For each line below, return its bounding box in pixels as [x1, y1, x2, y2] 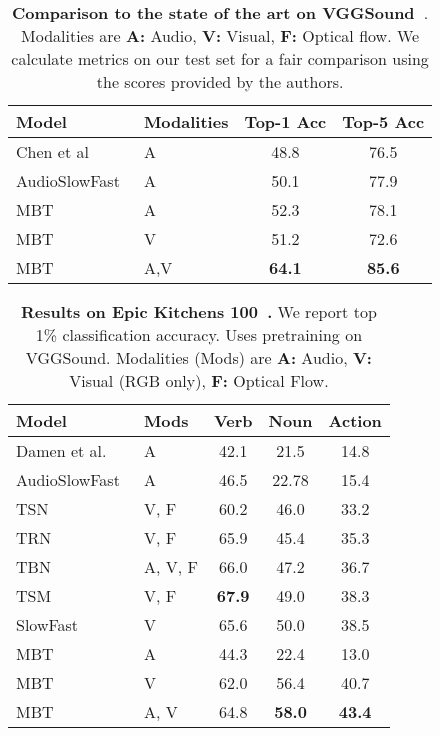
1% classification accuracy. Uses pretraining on [35, 323, 363, 346]
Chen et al [16, 140, 89, 163]
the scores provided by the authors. [96, 70, 344, 93]
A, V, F [143, 555, 198, 578]
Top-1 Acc [244, 110, 327, 133]
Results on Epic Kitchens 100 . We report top [21, 300, 377, 323]
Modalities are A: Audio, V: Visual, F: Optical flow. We [21, 24, 420, 47]
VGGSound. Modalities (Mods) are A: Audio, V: [25, 346, 372, 369]
